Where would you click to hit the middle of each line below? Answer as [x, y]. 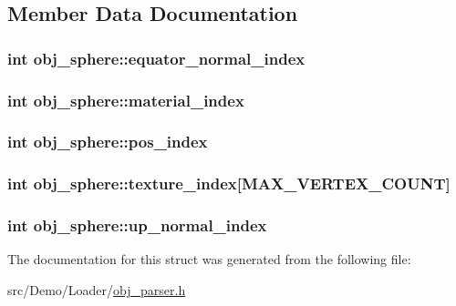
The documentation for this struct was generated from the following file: [209, 259]
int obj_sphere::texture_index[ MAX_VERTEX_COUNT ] [229, 184]
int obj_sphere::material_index [126, 100]
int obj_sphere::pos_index [108, 142]
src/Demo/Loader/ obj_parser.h [97, 289]
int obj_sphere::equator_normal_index [156, 58]
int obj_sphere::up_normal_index [137, 225]
